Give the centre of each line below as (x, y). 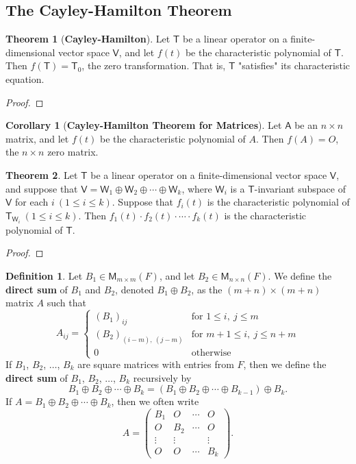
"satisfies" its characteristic (294, 65)
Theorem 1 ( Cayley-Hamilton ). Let (88, 39)
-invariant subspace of (300, 188)
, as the (207, 289)
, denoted (135, 289)
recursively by (162, 377)
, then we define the (285, 364)
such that (66, 303)
